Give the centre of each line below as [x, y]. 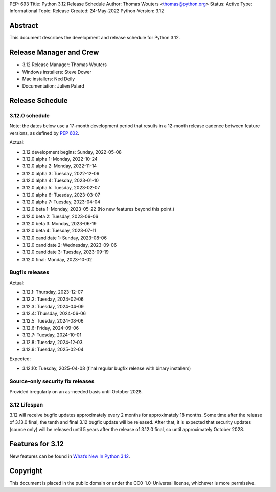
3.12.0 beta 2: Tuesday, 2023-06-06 [60, 216]
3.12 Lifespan [26, 404]
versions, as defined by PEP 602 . [44, 133]
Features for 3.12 [37, 444]
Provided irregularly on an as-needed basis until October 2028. [76, 392]
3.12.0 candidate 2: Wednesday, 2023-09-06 [70, 245]
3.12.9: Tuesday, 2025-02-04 [53, 349]
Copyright [26, 471]
